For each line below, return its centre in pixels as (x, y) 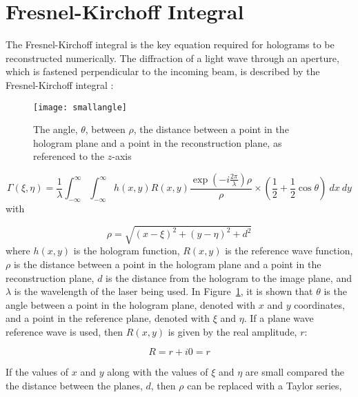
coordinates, (319, 304)
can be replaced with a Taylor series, (265, 386)
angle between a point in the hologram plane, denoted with (131, 304)
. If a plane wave (279, 318)
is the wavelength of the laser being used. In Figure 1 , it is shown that (163, 291)
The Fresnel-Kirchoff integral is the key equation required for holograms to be (170, 44)
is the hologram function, (127, 251)
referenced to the (69, 156)
